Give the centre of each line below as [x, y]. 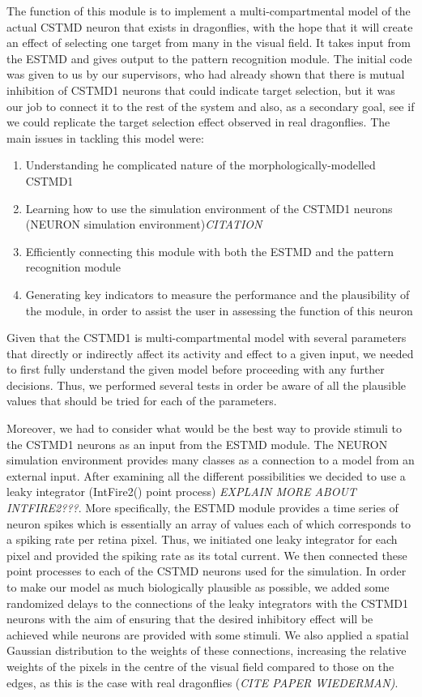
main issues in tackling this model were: [105, 137]
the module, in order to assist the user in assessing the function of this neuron [219, 310]
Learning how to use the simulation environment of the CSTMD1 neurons [209, 208]
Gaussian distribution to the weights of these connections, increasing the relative [207, 650]
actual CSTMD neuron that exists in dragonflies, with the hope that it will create [210, 26]
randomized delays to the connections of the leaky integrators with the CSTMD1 [207, 603]
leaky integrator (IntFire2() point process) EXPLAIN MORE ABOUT [181, 492]
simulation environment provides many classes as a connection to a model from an [211, 460]
